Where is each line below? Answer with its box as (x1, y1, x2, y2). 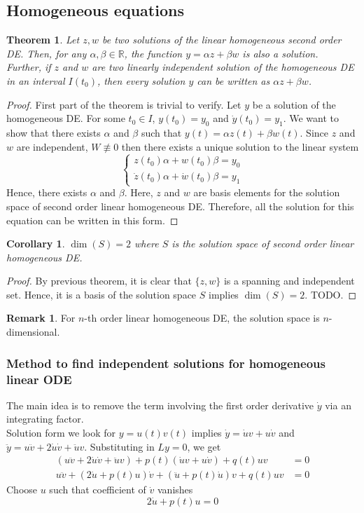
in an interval (6, 73, 65, 88)
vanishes (157, 482, 193, 497)
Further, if (6, 60, 51, 74)
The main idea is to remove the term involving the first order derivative (6, 397, 314, 412)
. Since (300, 125, 329, 139)
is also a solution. (242, 46, 318, 60)
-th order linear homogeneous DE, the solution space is (84, 310, 320, 325)
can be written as (197, 73, 270, 88)
